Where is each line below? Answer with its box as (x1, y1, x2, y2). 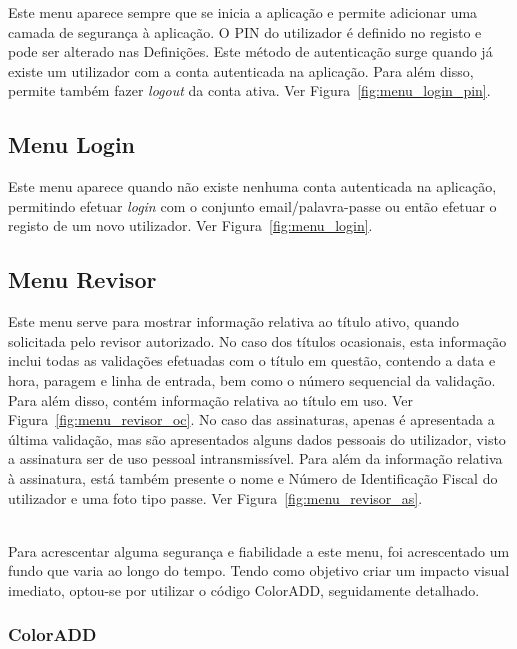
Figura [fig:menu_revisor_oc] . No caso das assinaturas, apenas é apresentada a (8, 409, 495, 430)
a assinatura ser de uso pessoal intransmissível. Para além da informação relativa (8, 448, 503, 469)
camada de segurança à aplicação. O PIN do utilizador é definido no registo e (8, 21, 482, 42)
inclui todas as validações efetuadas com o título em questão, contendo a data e (8, 350, 496, 371)
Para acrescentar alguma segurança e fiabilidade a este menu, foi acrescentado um (8, 540, 510, 561)
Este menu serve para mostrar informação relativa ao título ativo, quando (8, 311, 459, 332)
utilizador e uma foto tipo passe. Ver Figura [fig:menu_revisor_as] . (8, 487, 423, 508)
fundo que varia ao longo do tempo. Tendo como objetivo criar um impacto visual (8, 560, 510, 581)
